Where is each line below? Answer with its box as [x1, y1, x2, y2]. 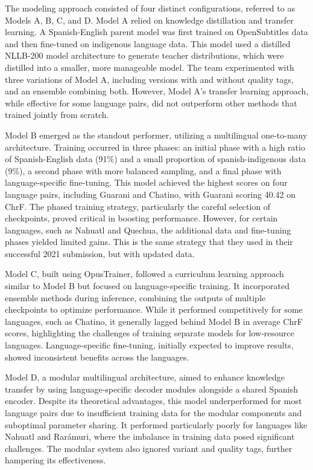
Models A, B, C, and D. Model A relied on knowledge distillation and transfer [5, 13, 294, 26]
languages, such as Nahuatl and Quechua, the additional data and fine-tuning [5, 223, 291, 236]
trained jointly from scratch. [5, 108, 109, 121]
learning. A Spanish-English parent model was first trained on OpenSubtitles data [5, 25, 308, 38]
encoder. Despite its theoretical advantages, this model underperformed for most [5, 394, 302, 407]
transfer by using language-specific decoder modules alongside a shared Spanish [5, 382, 299, 395]
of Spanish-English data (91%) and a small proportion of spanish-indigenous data [5, 152, 306, 165]
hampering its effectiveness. [5, 454, 106, 466]
